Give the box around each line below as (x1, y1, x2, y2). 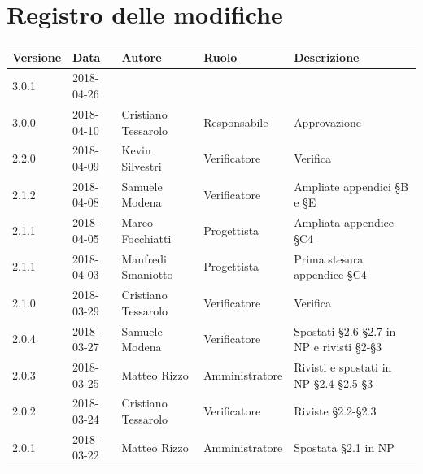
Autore (121, 48, 162, 65)
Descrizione (294, 48, 360, 65)
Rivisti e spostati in (294, 358, 392, 375)
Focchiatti (121, 229, 172, 246)
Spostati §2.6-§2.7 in (294, 322, 396, 339)
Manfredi (121, 250, 167, 267)
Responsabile (203, 113, 268, 130)
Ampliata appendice (294, 214, 395, 231)
